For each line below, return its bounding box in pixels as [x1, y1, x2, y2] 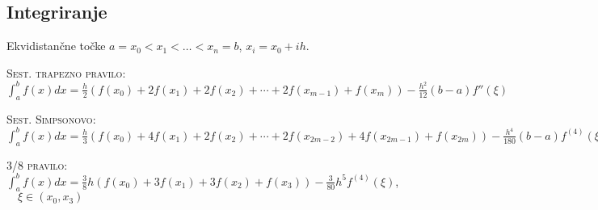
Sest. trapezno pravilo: [6, 64, 126, 81]
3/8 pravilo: [6, 156, 68, 173]
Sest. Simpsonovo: [6, 110, 96, 127]
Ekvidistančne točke [6, 37, 106, 54]
